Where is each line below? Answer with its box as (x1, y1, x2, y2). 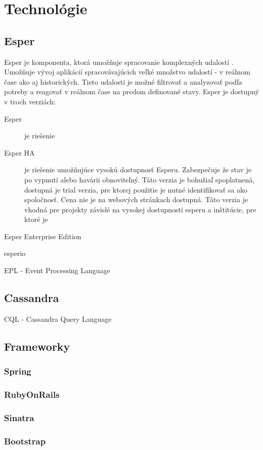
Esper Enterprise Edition (4, 231, 81, 241)
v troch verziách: (4, 96, 56, 106)
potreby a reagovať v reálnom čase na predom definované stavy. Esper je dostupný (4, 86, 259, 97)
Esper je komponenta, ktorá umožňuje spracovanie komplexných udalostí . (4, 56, 234, 67)
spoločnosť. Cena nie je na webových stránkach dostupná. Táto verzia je (24, 194, 248, 205)
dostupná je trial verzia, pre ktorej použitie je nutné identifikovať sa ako (24, 184, 247, 195)
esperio (4, 248, 26, 258)
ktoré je (24, 214, 48, 224)
